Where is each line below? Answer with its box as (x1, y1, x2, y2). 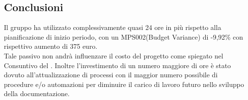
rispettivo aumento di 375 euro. (4, 41, 98, 51)
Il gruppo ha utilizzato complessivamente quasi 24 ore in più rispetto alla (4, 22, 221, 32)
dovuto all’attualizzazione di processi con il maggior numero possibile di (4, 70, 218, 80)
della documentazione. (4, 88, 70, 99)
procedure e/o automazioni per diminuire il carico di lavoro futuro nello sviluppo (4, 79, 244, 89)
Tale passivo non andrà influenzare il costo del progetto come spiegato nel (4, 50, 223, 60)
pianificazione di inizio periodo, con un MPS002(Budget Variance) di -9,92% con (4, 31, 243, 42)
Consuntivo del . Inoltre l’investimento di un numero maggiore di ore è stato (4, 60, 231, 70)
